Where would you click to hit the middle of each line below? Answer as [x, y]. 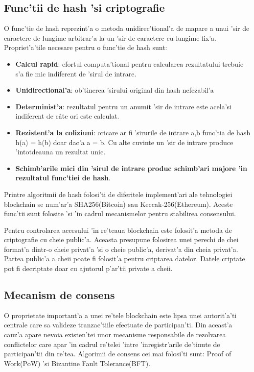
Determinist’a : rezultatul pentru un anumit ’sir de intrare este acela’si [123, 106]
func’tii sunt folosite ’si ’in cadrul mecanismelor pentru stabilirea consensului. [120, 213]
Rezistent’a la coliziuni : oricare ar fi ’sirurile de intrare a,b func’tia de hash [133, 132]
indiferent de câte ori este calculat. [67, 116]
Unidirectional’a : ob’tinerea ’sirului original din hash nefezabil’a [115, 90]
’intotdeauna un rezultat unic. [60, 152]
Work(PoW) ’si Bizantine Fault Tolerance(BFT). [77, 363]
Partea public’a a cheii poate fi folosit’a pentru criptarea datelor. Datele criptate [125, 259]
